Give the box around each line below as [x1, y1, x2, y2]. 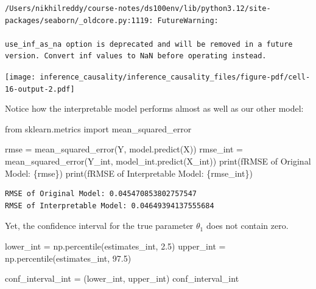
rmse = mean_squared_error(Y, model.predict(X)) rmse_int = [5, 143, 243, 155]
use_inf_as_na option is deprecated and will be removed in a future [5, 39, 293, 49]
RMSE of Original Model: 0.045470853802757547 [5, 189, 197, 199]
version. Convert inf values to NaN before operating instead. [5, 52, 267, 61]
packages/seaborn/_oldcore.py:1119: [5, 16, 153, 25]
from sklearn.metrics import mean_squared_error [5, 122, 192, 135]
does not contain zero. [206, 219, 289, 232]
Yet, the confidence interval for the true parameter [5, 219, 194, 232]
